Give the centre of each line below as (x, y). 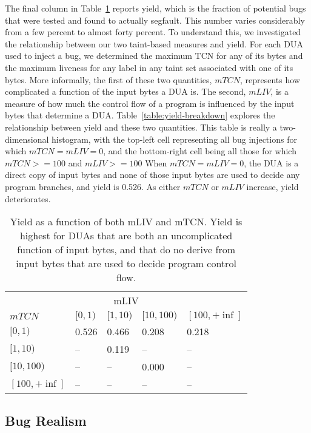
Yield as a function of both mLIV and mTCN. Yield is (126, 222)
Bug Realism (46, 421)
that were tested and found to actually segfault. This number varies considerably (155, 20)
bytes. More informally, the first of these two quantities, (109, 79)
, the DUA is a (271, 162)
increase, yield (273, 186)
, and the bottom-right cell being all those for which (200, 151)
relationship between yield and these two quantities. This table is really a (141, 127)
